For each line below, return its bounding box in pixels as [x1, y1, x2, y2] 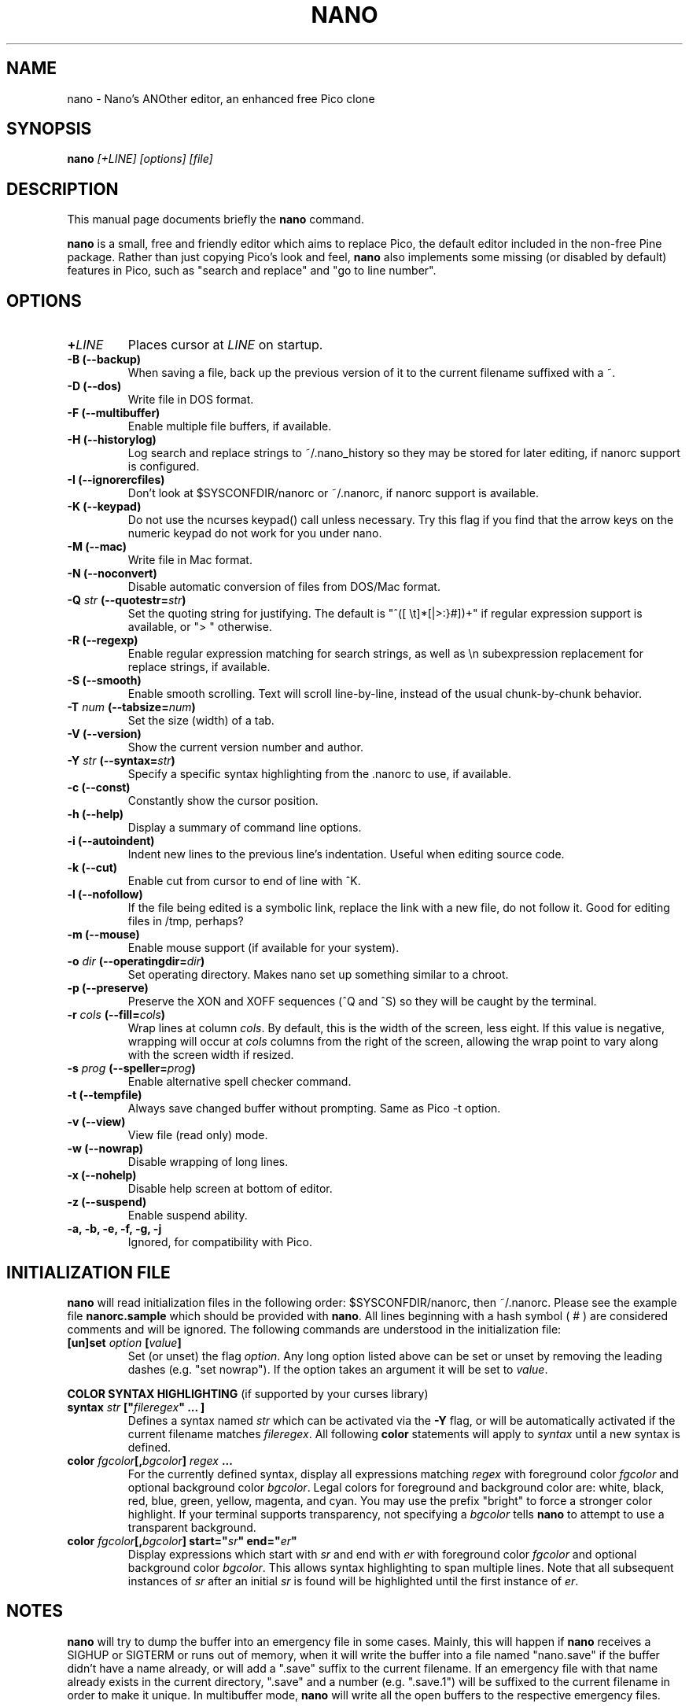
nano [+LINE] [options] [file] [67, 152, 213, 166]
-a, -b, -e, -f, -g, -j [67, 1222, 162, 1236]
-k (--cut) [67, 861, 118, 875]
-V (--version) [67, 727, 142, 741]
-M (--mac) [67, 540, 127, 554]
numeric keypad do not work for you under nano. [127, 526, 382, 540]
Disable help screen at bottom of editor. [127, 1182, 333, 1196]
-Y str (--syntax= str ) [67, 754, 175, 768]
